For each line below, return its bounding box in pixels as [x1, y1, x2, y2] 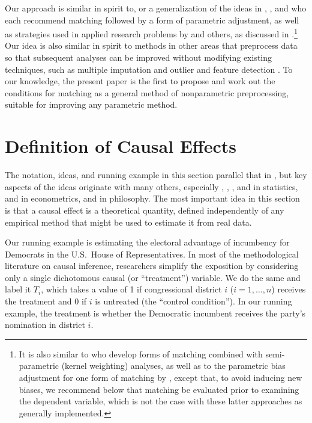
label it [5, 283, 31, 295]
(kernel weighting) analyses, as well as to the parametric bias [61, 359, 286, 372]
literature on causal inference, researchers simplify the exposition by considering [5, 259, 299, 272]
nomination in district [5, 318, 85, 331]
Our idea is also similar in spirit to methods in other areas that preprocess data [5, 39, 298, 52]
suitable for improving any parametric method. [5, 98, 178, 111]
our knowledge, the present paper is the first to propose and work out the [5, 75, 275, 87]
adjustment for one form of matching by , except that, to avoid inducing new [19, 371, 302, 384]
